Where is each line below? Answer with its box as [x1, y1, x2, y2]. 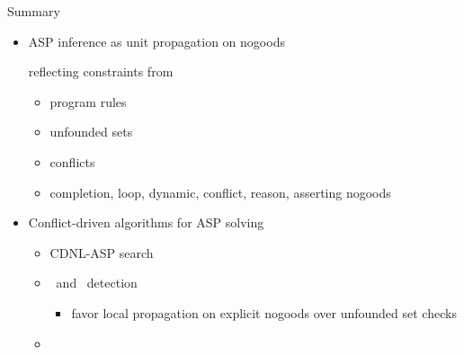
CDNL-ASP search [49, 243, 154, 262]
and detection [56, 273, 138, 292]
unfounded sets [49, 122, 133, 141]
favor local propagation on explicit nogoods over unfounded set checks [71, 303, 457, 322]
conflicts [49, 152, 95, 171]
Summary [7, 2, 60, 20]
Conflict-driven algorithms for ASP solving [28, 213, 264, 232]
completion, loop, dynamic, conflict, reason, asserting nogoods [49, 182, 391, 201]
